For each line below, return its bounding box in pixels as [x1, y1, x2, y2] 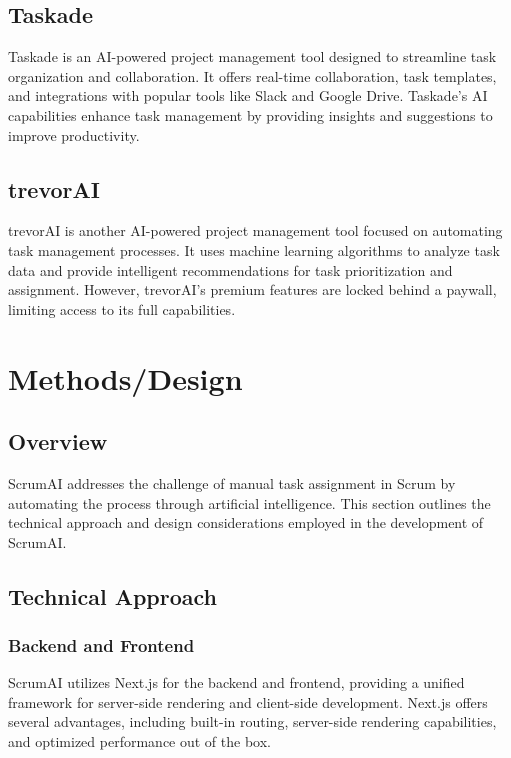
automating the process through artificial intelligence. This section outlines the [8, 492, 491, 513]
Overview [8, 426, 108, 457]
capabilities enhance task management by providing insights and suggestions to [8, 104, 493, 125]
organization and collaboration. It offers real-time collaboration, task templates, [8, 65, 497, 86]
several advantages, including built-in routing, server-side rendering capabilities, [8, 711, 497, 732]
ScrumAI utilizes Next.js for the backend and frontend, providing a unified [8, 672, 465, 693]
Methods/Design [8, 357, 243, 398]
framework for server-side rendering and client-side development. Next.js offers [8, 691, 488, 712]
